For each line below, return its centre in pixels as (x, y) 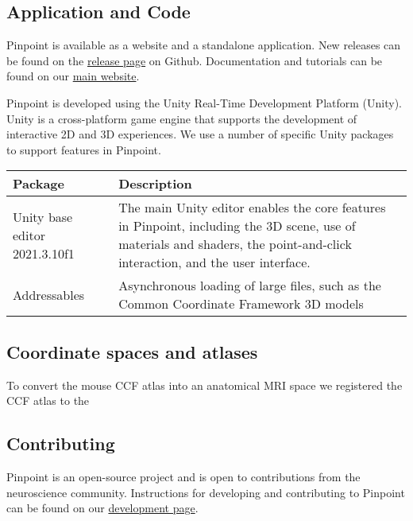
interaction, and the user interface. (214, 262)
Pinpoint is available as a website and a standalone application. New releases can (204, 45)
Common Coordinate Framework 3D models (241, 304)
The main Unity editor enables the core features (252, 208)
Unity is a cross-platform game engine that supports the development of (182, 118)
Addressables (49, 294)
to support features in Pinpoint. (84, 149)
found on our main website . (73, 76)
